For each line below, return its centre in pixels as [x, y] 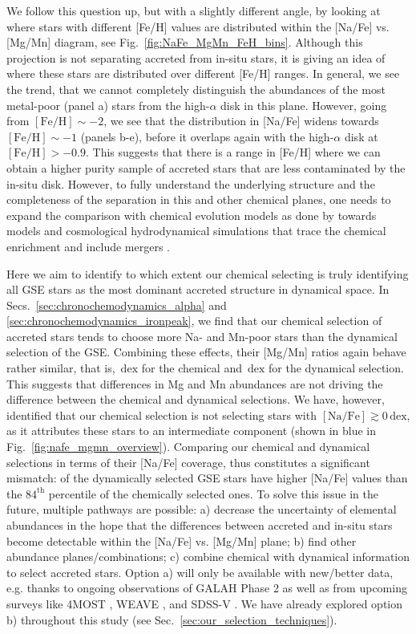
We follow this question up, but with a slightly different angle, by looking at [194, 10]
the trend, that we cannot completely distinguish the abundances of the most [196, 89]
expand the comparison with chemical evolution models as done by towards [192, 215]
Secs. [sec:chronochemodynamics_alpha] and [117, 305]
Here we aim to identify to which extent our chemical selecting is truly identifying [208, 273]
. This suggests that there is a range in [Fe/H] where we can [233, 152]
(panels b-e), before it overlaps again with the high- [207, 136]
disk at [361, 136]
